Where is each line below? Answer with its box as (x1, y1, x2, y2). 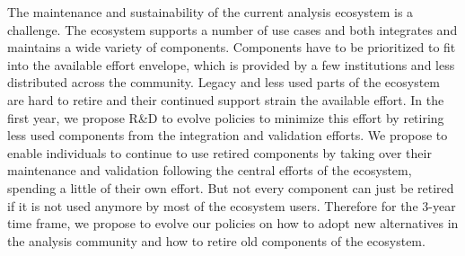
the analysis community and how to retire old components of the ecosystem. (7, 231, 426, 250)
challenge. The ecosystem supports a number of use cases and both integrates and (7, 20, 458, 39)
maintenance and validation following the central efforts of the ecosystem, (7, 161, 412, 180)
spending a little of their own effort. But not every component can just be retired (7, 178, 454, 197)
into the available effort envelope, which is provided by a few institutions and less (7, 55, 455, 74)
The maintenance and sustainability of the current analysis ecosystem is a (7, 3, 414, 21)
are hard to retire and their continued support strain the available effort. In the (7, 90, 444, 109)
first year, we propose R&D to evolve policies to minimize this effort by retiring (7, 108, 444, 127)
